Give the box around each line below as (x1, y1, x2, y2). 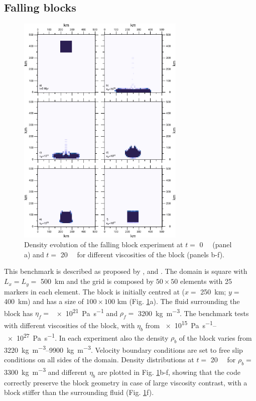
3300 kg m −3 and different (4, 365, 87, 377)
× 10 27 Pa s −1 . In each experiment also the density (7, 331, 169, 343)
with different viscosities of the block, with (4, 320, 135, 330)
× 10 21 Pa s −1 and (56, 306, 118, 318)
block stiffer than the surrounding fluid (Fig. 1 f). (4, 387, 154, 397)
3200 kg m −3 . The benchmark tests (138, 306, 249, 318)
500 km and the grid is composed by (41, 276, 154, 286)
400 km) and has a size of (4, 296, 84, 307)
